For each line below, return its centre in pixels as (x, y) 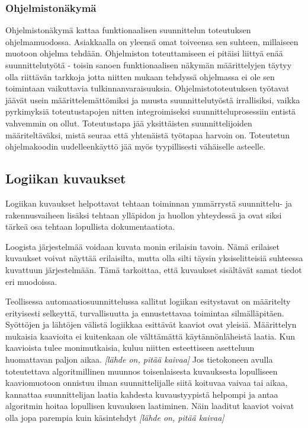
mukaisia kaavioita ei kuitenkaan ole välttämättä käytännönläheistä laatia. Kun (150, 336)
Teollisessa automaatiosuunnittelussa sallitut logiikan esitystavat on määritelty (148, 301)
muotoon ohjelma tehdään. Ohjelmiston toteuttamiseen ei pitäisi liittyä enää (144, 53)
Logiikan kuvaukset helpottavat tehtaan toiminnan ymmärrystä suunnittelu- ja (149, 203)
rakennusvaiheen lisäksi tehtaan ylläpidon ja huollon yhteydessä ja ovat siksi (144, 215)
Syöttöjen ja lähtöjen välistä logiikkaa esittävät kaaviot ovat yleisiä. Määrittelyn (151, 324)
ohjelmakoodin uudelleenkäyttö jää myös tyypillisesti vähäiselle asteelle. (136, 146)
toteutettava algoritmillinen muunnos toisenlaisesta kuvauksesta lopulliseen (142, 371)
